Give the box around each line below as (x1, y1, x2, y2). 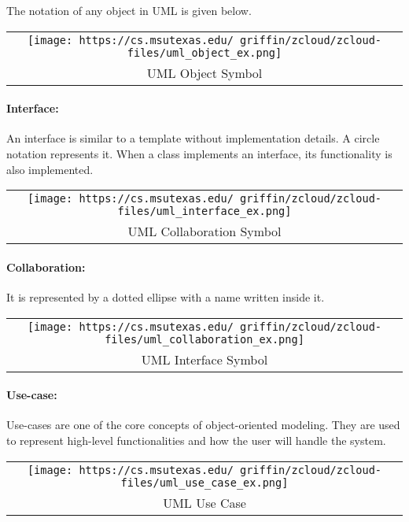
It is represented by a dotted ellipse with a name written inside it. (6, 288, 325, 305)
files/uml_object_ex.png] (127, 46, 282, 59)
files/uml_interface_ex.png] (117, 205, 292, 218)
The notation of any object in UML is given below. (6, 2, 252, 18)
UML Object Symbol (146, 63, 263, 82)
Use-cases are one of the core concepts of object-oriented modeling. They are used (6, 416, 400, 433)
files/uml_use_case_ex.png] (120, 476, 289, 489)
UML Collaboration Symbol (127, 222, 282, 241)
